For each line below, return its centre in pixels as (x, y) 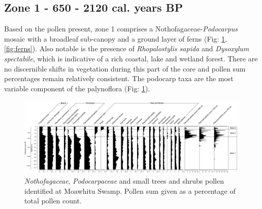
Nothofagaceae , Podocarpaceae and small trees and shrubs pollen (124, 181)
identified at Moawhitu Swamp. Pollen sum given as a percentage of (130, 190)
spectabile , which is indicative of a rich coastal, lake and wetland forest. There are (131, 58)
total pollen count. (53, 201)
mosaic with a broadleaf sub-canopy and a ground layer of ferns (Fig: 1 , (116, 38)
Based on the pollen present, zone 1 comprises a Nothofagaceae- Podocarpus (121, 29)
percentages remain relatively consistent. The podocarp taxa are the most (119, 78)
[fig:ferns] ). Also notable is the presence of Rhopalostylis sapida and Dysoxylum (127, 48)
